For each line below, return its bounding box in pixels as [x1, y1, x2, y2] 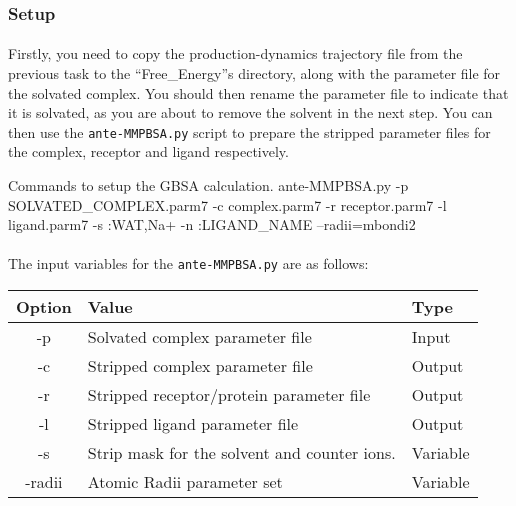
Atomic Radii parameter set [87, 470, 283, 494]
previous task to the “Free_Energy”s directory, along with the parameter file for [8, 63, 501, 84]
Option [16, 295, 72, 319]
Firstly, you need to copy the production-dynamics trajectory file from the [8, 43, 463, 64]
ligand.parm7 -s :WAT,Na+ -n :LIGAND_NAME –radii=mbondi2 [8, 214, 416, 235]
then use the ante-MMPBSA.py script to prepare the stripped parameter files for [8, 121, 491, 142]
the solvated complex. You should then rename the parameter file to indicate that [8, 82, 509, 103]
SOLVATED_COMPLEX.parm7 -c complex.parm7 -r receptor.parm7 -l [8, 194, 447, 215]
